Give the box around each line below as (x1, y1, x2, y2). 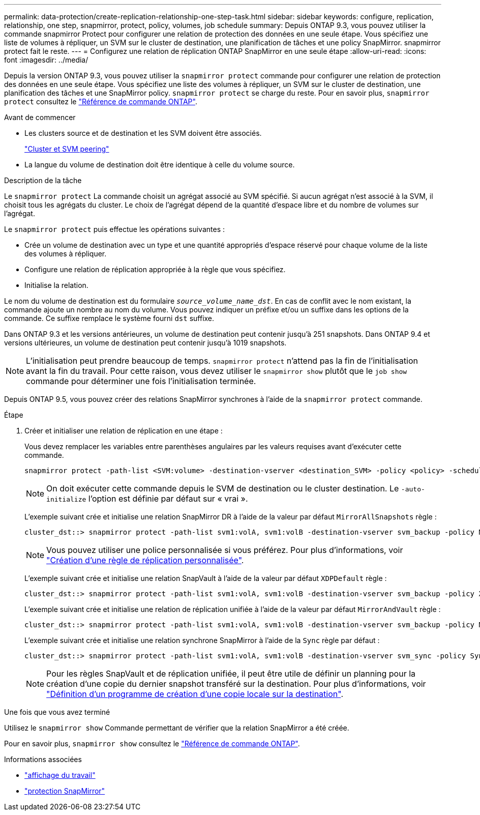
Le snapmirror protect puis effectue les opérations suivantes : (4, 225, 225, 234)
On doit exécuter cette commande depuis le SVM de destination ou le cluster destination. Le (46, 483, 399, 493)
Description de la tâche (4, 176, 82, 185)
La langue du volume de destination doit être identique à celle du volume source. (24, 160, 295, 169)
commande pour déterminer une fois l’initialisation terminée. (26, 376, 256, 386)
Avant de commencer (4, 113, 76, 122)
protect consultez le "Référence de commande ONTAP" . (4, 97, 197, 106)
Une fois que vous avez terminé (4, 708, 110, 716)
